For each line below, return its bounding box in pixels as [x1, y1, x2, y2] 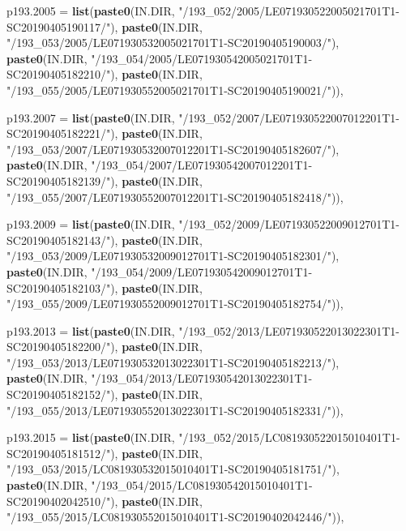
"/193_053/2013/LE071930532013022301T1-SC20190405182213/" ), [6, 353, 340, 370]
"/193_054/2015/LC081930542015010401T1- [91, 477, 313, 494]
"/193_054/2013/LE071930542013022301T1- [91, 370, 313, 387]
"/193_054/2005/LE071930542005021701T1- [91, 49, 313, 66]
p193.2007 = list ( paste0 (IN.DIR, [6, 109, 175, 126]
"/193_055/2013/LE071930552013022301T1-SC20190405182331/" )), [6, 401, 344, 418]
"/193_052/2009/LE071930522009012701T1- [178, 216, 400, 233]
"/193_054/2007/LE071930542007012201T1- [91, 156, 313, 173]
